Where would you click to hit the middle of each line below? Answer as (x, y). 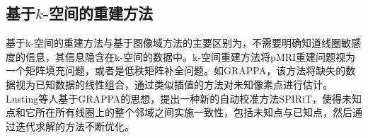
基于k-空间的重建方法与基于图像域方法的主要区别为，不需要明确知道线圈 (174, 43)
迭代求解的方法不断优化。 (75, 126)
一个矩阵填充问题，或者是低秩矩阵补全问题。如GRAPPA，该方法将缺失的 (176, 70)
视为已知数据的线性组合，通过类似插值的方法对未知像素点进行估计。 (174, 84)
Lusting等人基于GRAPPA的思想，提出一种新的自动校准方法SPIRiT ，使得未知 (184, 98)
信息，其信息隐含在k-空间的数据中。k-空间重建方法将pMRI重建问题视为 (190, 56)
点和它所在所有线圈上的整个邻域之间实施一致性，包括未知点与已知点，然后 (179, 112)
